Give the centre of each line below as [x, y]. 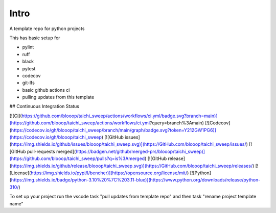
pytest [29, 68]
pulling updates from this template [58, 97]
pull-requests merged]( [51, 151]
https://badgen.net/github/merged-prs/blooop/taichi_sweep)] [141, 151]
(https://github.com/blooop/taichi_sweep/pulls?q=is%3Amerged [77, 158]
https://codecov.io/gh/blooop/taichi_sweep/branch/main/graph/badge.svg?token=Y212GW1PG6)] [114, 130]
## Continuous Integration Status [44, 107]
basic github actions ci [46, 90]
